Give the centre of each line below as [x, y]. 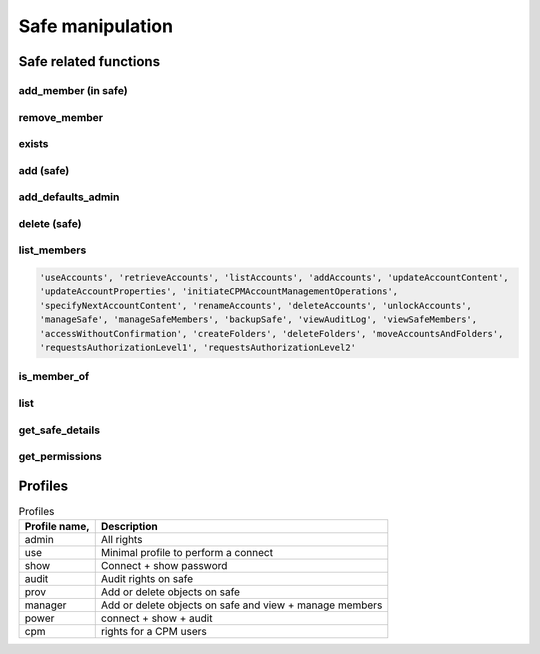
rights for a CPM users [153, 632]
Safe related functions [89, 61]
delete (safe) [50, 223]
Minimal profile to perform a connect [187, 553]
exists [33, 144]
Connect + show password [164, 566]
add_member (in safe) [73, 90]
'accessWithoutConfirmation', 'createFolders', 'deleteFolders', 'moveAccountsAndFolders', [271, 333]
